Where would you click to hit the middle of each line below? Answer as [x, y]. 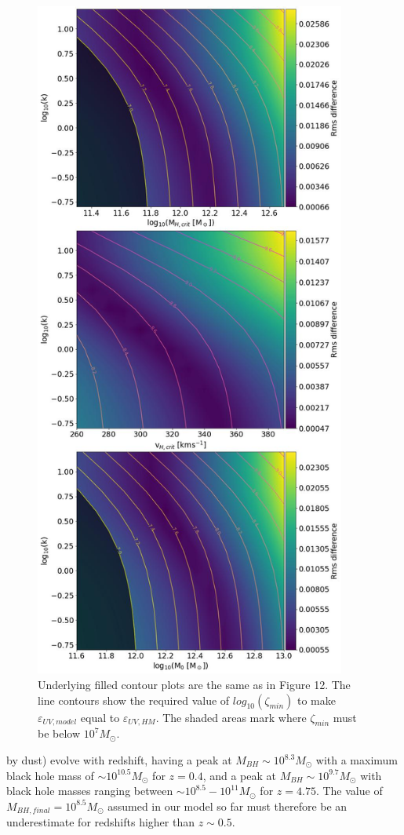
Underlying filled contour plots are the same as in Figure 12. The [194, 685]
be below [59, 733]
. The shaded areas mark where [231, 717]
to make [316, 700]
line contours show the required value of [134, 700]
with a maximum [357, 760]
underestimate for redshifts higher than [100, 822]
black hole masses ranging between [90, 791]
